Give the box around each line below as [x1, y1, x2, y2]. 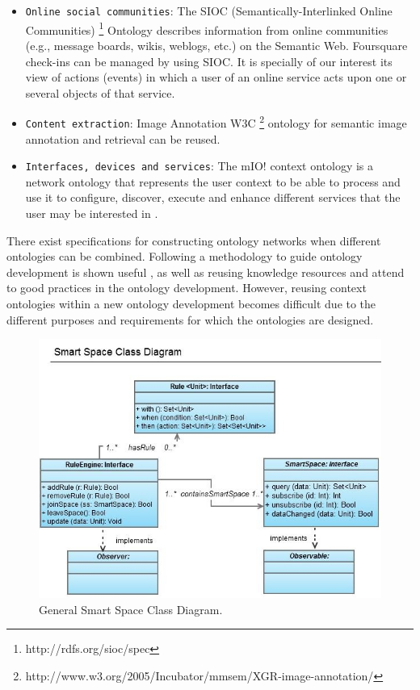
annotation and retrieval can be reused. [25, 130, 220, 147]
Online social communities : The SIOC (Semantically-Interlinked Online [25, 2, 393, 19]
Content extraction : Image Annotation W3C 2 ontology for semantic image [25, 112, 407, 131]
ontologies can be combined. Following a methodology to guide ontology [6, 248, 363, 265]
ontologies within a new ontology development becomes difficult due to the [6, 295, 376, 312]
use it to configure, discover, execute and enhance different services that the [25, 189, 401, 206]
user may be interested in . [25, 205, 158, 222]
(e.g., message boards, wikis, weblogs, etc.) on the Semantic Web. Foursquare [25, 36, 408, 53]
